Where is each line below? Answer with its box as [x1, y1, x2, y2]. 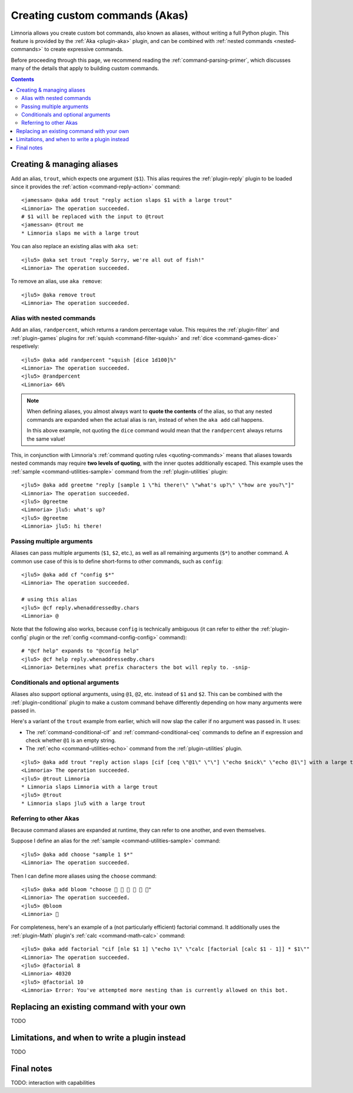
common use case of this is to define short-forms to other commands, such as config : [11, 558, 223, 565]
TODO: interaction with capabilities [11, 1079, 95, 1086]
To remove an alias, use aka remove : [11, 278, 102, 285]
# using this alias [21, 596, 78, 603]
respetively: [11, 343, 39, 350]
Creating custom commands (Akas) [11, 9, 188, 22]
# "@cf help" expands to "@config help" [21, 648, 139, 654]
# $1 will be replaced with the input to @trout [21, 214, 164, 220]
